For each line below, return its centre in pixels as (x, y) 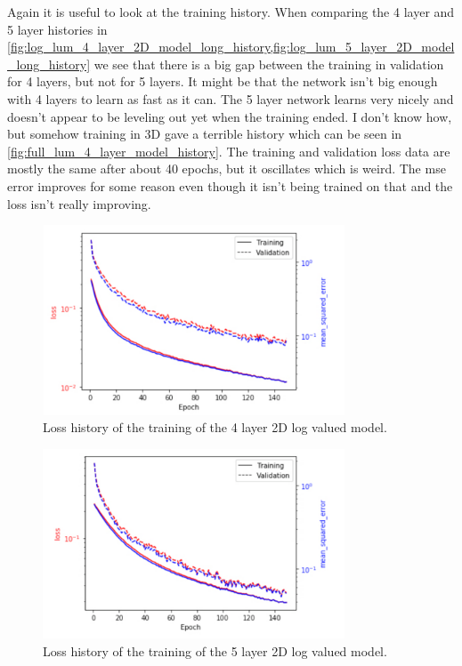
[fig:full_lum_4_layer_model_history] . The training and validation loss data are (229, 151)
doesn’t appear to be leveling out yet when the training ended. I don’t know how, (230, 116)
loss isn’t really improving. (79, 203)
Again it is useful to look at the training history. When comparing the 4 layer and (231, 12)
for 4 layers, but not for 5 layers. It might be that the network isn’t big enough (223, 81)
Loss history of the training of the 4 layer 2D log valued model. (215, 427)
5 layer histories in (57, 29)
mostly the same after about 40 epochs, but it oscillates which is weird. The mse (227, 169)
